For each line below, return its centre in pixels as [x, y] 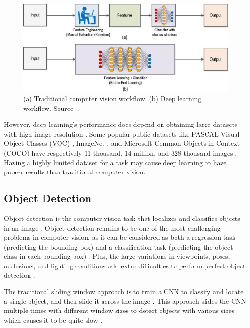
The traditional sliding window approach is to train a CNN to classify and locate [124, 291]
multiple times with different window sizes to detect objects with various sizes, [120, 310]
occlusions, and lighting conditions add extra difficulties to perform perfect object [125, 265]
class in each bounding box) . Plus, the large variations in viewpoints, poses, [117, 256]
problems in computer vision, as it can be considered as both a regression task [120, 237]
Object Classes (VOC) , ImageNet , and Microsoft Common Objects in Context [122, 143]
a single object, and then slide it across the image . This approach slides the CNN [125, 301]
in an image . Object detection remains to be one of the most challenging [112, 227]
